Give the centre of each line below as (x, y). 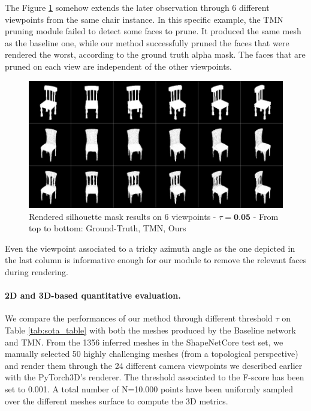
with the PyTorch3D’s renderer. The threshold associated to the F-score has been (155, 377)
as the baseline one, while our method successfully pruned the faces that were (147, 42)
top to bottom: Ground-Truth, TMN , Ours (108, 228)
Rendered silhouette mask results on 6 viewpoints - (123, 216)
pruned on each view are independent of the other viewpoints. (118, 66)
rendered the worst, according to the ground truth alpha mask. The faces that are (155, 54)
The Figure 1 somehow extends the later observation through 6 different (137, 7)
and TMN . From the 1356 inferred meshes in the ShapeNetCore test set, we (144, 342)
